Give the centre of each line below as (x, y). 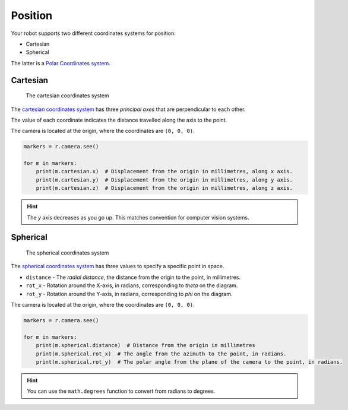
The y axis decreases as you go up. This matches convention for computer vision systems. (138, 217)
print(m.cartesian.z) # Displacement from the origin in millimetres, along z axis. (164, 188)
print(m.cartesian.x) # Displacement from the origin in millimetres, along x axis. (164, 171)
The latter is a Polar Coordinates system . (61, 63)
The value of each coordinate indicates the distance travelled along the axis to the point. (119, 120)
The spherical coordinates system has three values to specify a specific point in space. (118, 266)
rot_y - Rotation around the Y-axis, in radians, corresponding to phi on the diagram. (129, 294)
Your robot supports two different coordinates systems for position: (94, 33)
